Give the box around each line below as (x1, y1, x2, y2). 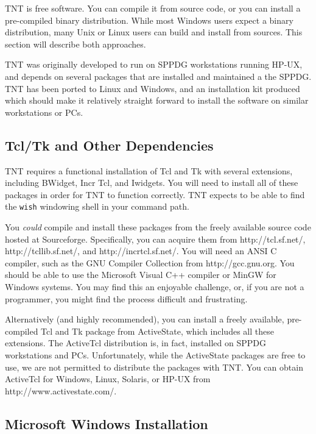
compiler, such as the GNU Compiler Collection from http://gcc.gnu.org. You (5, 256, 295, 269)
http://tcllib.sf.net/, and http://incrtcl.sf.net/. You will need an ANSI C (5, 244, 277, 257)
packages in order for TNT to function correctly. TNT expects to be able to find (5, 188, 305, 201)
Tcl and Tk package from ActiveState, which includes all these (41, 324, 274, 337)
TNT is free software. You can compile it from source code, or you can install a (5, 2, 301, 14)
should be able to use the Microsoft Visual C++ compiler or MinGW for (5, 268, 276, 281)
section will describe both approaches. (5, 37, 146, 50)
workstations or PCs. (5, 105, 83, 118)
